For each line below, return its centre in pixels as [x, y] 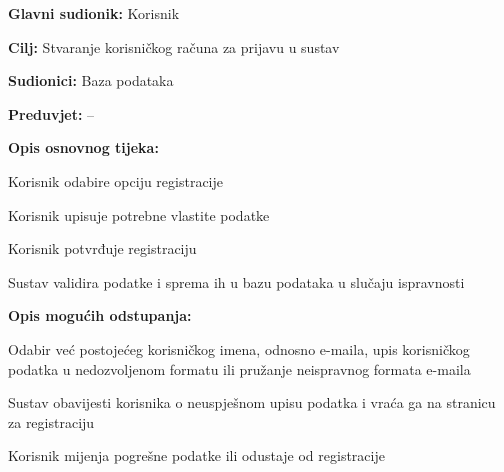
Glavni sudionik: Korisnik [94, 13]
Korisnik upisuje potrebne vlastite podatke [139, 214]
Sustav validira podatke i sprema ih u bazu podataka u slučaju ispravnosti [236, 281]
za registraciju [51, 421]
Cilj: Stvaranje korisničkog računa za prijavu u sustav [174, 46]
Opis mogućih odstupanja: [100, 315]
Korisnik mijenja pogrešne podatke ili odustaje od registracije [196, 455]
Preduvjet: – [51, 113]
